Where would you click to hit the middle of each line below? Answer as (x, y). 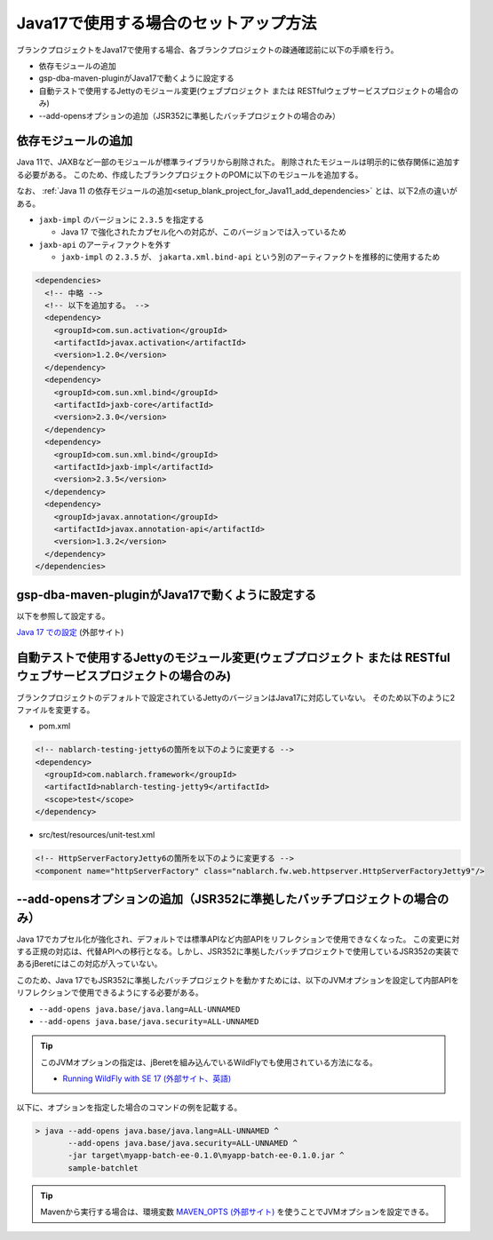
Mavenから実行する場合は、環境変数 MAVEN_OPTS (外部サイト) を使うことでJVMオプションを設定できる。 (237, 1212)
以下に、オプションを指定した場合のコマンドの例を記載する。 (129, 1107)
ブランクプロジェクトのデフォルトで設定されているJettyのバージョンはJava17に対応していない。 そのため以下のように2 (236, 697)
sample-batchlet (103, 1168)
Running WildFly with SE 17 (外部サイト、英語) (147, 1078)
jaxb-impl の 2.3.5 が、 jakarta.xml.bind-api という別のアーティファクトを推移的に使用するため (250, 257)
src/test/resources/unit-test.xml (97, 835)
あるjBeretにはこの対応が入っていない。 (89, 964)
